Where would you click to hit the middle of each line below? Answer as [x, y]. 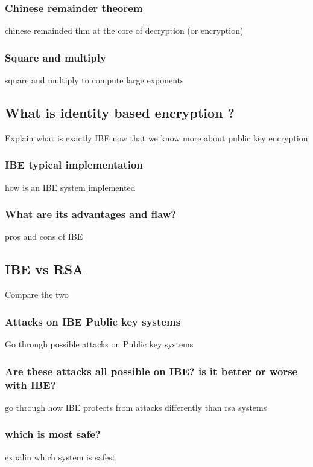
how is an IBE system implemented [70, 187]
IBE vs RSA [44, 269]
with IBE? [30, 385]
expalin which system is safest [60, 456]
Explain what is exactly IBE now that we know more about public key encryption [156, 137]
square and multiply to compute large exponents [94, 80]
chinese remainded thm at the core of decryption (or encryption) [124, 31]
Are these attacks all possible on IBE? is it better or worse [151, 371]
